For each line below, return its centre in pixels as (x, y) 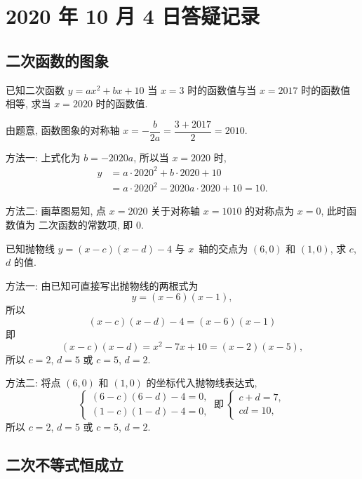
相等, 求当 (28, 103)
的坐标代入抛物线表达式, (202, 383)
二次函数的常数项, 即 (86, 225)
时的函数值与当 (222, 89)
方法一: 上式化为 (43, 157)
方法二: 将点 (33, 383)
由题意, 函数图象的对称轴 (63, 130)
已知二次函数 (35, 89)
